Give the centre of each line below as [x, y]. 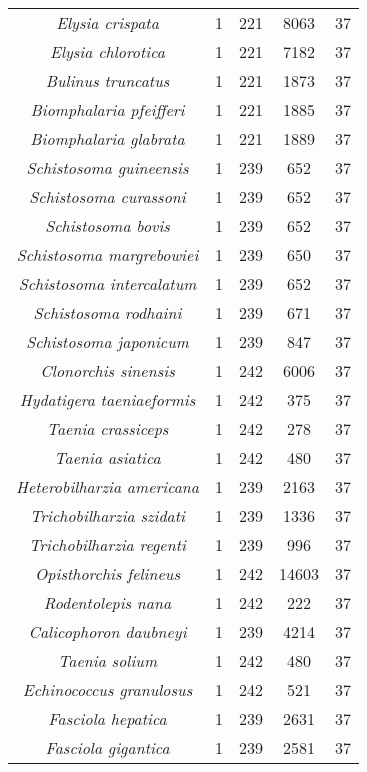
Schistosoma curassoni [107, 196]
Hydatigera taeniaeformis [107, 399]
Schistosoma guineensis [107, 167]
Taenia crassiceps [107, 428]
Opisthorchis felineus [108, 573]
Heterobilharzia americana [108, 486]
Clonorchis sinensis [107, 370]
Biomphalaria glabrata [107, 138]
